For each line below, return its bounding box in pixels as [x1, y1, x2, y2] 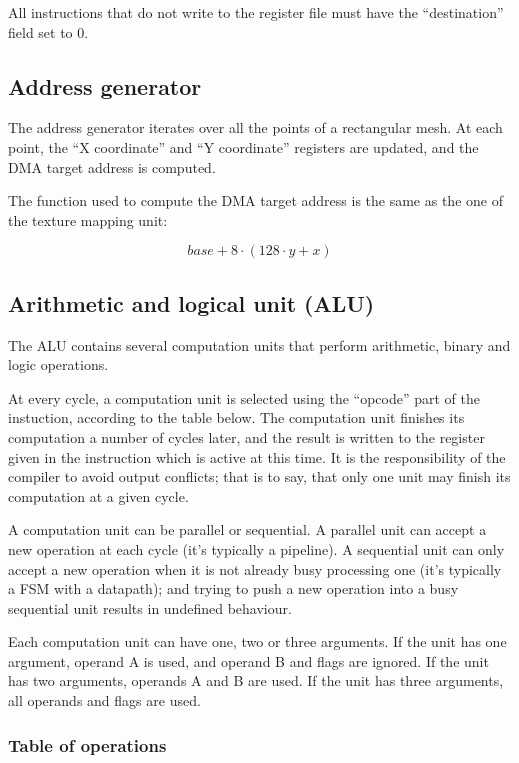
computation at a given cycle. [8, 485, 189, 506]
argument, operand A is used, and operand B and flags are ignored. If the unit [8, 650, 489, 671]
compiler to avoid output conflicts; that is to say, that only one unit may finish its [8, 466, 511, 487]
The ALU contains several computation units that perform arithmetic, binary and [8, 334, 511, 355]
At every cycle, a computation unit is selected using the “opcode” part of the [8, 387, 480, 408]
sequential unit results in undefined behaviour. [8, 597, 292, 618]
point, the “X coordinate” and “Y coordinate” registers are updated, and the [8, 136, 479, 157]
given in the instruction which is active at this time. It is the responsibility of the [8, 446, 506, 467]
